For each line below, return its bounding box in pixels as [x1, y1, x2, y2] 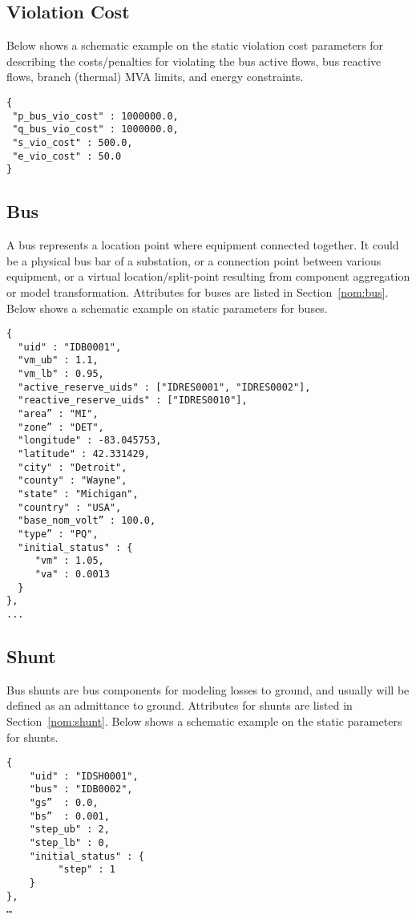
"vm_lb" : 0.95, [18, 368, 104, 380]
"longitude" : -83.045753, [18, 435, 162, 447]
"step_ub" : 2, [29, 824, 110, 836]
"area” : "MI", [18, 408, 99, 420]
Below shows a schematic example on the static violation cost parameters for [6, 37, 384, 54]
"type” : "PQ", [18, 528, 99, 540]
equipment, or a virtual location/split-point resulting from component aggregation [6, 268, 410, 285]
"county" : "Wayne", [18, 475, 127, 487]
